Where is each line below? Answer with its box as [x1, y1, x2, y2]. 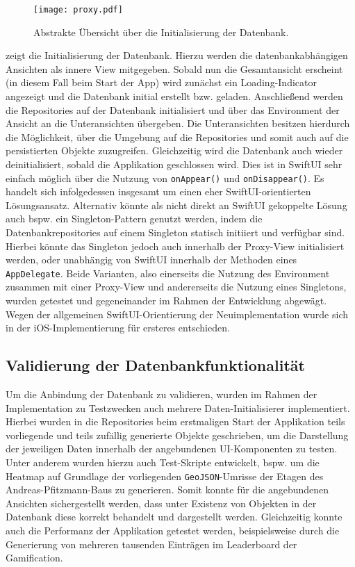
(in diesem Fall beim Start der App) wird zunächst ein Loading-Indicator [6, 75, 317, 90]
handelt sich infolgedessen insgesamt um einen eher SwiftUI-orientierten [6, 184, 311, 199]
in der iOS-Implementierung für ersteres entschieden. [6, 320, 230, 335]
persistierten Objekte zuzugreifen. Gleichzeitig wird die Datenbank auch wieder [6, 143, 343, 158]
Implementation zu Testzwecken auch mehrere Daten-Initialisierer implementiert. [6, 400, 350, 415]
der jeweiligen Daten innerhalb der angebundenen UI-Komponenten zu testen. [6, 441, 338, 456]
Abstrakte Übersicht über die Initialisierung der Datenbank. [33, 24, 289, 39]
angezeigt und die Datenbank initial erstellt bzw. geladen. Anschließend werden [6, 89, 343, 104]
